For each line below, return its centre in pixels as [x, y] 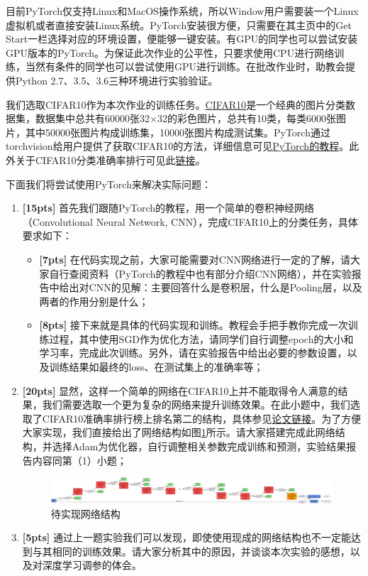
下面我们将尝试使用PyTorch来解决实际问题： [108, 184]
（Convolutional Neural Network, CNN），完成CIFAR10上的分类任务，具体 [190, 221]
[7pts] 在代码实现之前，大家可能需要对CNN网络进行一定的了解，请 [195, 259]
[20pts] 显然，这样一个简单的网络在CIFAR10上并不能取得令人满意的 [180, 390]
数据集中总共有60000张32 [92, 118]
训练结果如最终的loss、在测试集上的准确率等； [156, 367]
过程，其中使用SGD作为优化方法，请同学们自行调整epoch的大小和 [201, 338]
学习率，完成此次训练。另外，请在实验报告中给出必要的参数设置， [193, 353]
